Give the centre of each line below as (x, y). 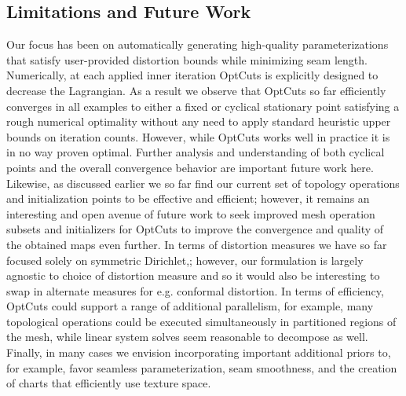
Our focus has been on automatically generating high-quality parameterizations (198, 44)
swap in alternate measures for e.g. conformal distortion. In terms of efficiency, (195, 290)
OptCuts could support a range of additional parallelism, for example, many (190, 306)
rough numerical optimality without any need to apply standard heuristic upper (199, 121)
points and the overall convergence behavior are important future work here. (190, 167)
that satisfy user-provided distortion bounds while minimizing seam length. (187, 59)
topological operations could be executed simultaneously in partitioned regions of (201, 321)
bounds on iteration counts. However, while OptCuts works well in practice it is (198, 136)
